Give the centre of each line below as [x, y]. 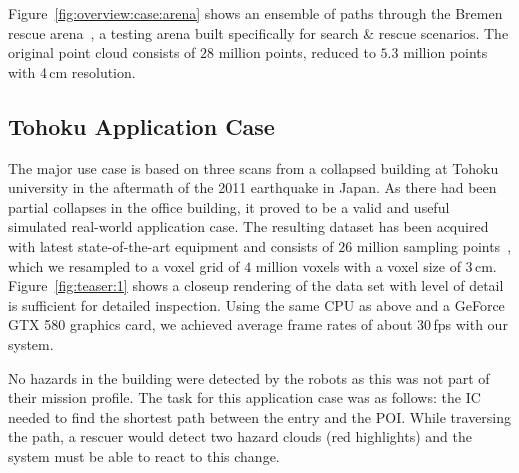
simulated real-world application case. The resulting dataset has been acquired [248, 226]
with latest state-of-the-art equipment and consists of [171, 245]
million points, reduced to [297, 52]
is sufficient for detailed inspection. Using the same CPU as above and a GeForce [256, 304]
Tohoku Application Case [141, 125]
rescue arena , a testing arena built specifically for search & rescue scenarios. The [258, 32]
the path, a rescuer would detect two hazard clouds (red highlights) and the [240, 436]
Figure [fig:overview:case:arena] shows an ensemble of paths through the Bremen [255, 13]
